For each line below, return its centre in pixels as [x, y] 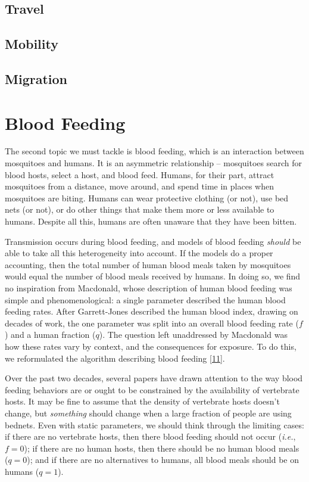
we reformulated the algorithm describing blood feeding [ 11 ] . [115, 358]
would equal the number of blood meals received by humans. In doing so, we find [153, 276]
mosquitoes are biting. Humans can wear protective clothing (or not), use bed [147, 198]
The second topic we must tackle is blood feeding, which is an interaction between [154, 151]
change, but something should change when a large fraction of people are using [148, 413]
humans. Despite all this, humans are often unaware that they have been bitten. [151, 221]
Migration [36, 78]
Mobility [32, 44]
